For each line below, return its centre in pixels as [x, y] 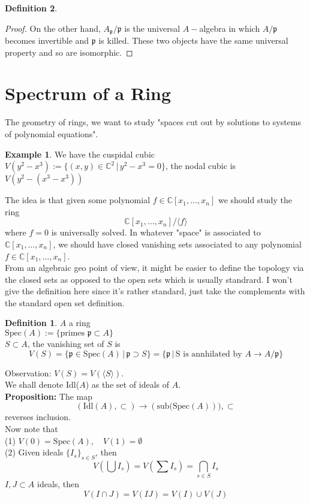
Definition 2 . [31, 8]
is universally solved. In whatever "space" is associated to [156, 232]
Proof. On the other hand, [53, 28]
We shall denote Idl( [42, 384]
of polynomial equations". [52, 133]
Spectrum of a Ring [88, 93]
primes [73, 334]
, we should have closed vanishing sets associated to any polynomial [177, 244]
